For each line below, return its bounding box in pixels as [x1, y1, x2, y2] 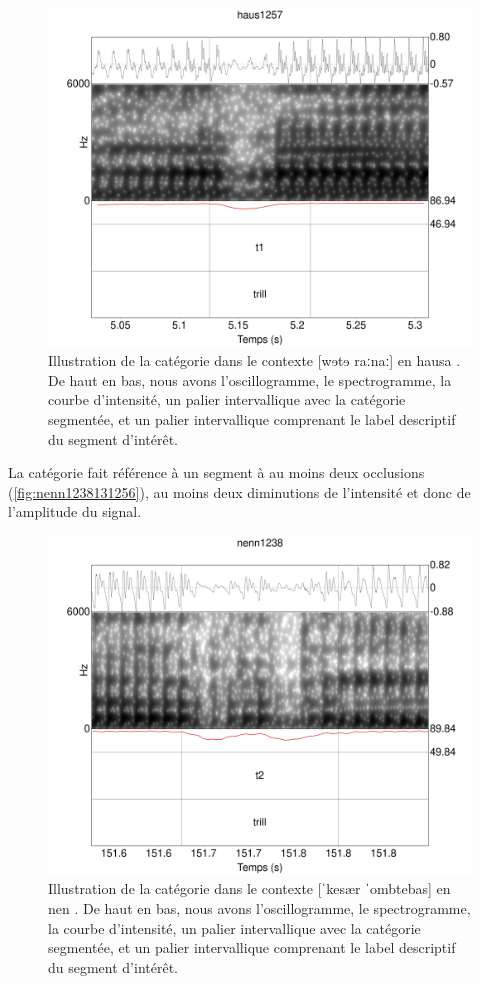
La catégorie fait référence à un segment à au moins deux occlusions [8, 462, 425, 483]
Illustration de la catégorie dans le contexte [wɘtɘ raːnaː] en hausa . [48, 350, 461, 371]
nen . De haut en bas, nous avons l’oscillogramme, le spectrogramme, [48, 897, 471, 918]
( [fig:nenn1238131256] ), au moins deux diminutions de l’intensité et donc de [8, 481, 471, 502]
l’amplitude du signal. [8, 501, 142, 522]
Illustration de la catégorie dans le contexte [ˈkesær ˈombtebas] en [48, 878, 451, 899]
